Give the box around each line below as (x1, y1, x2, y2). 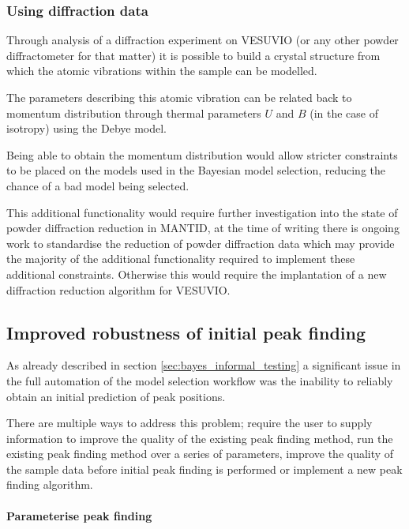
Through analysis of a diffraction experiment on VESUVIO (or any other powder (6, 32, 399, 48)
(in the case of (310, 104, 378, 121)
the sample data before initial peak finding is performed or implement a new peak (6, 460, 403, 477)
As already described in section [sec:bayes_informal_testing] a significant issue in (6, 357, 401, 373)
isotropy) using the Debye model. (6, 120, 167, 137)
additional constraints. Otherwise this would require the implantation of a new (6, 265, 387, 282)
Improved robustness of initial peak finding (6, 320, 366, 344)
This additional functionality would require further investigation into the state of (6, 204, 398, 220)
